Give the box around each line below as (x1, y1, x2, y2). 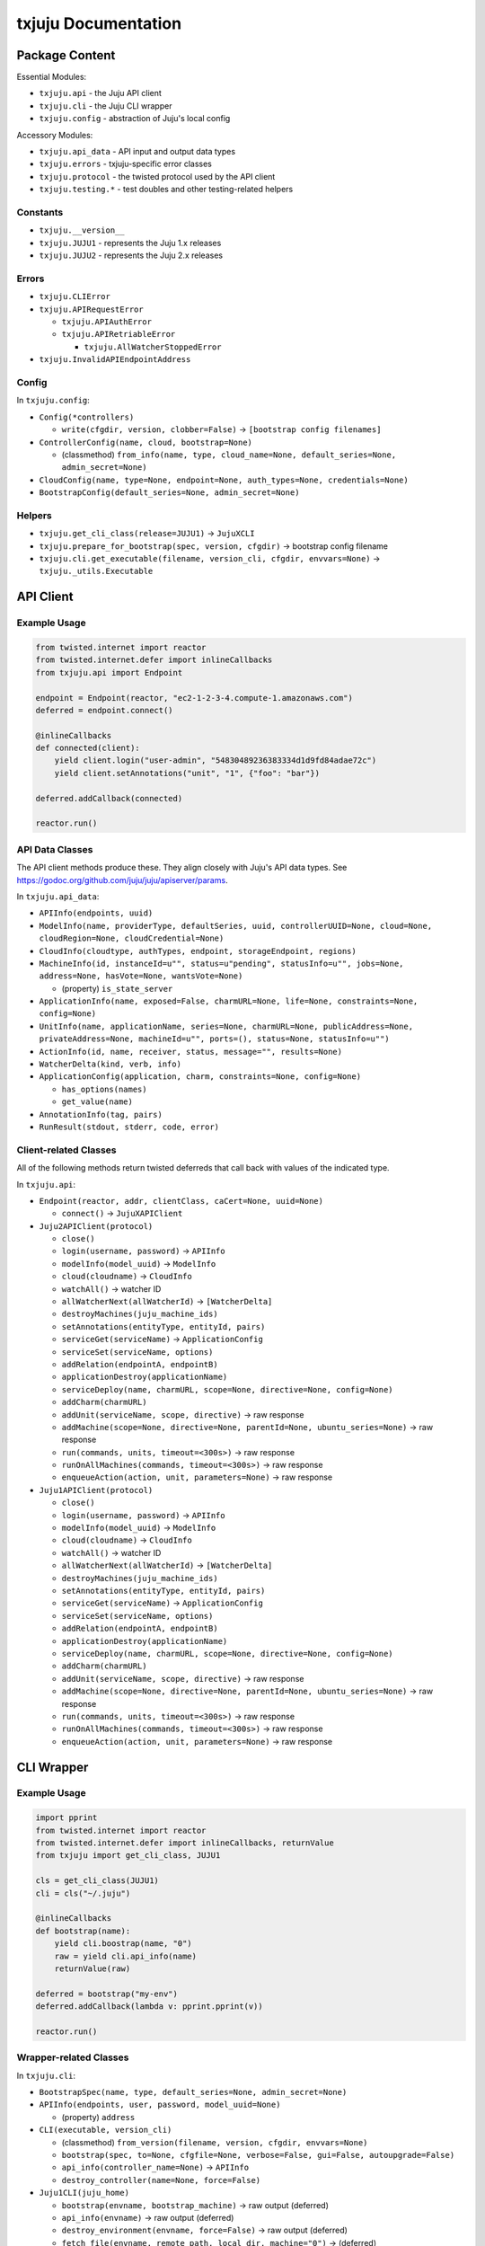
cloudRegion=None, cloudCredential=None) (39, 933, 225, 943)
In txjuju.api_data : (16, 890, 100, 902)
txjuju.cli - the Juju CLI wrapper (39, 100, 172, 111)
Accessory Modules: (16, 129, 93, 140)
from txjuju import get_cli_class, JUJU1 (35, 1851, 221, 1861)
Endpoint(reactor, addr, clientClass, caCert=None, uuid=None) (39, 1196, 323, 1206)
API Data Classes (16, 843, 93, 855)
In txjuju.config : (16, 395, 90, 406)
